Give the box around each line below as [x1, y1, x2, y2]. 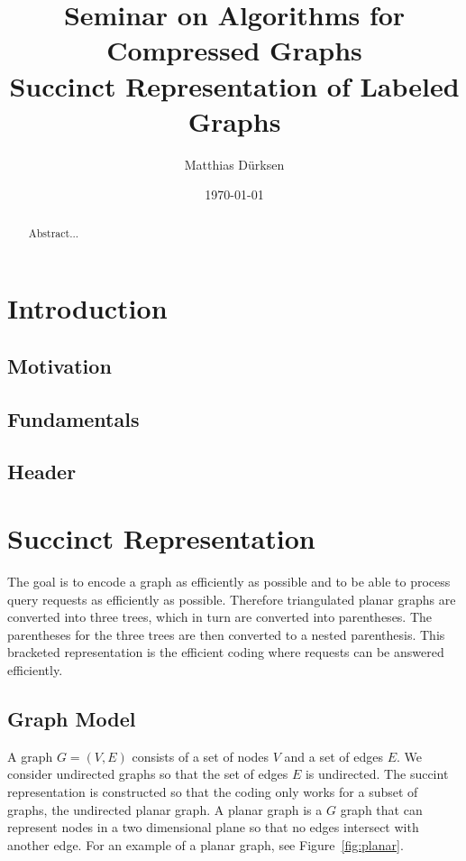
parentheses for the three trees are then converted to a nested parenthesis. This [7, 625, 445, 643]
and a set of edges [284, 746, 383, 765]
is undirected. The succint [305, 764, 449, 783]
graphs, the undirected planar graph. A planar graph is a [7, 800, 323, 819]
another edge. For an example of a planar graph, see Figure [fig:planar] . [7, 835, 404, 854]
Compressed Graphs [106, 32, 362, 69]
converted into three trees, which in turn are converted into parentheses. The [7, 607, 433, 626]
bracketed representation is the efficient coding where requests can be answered [7, 643, 444, 662]
